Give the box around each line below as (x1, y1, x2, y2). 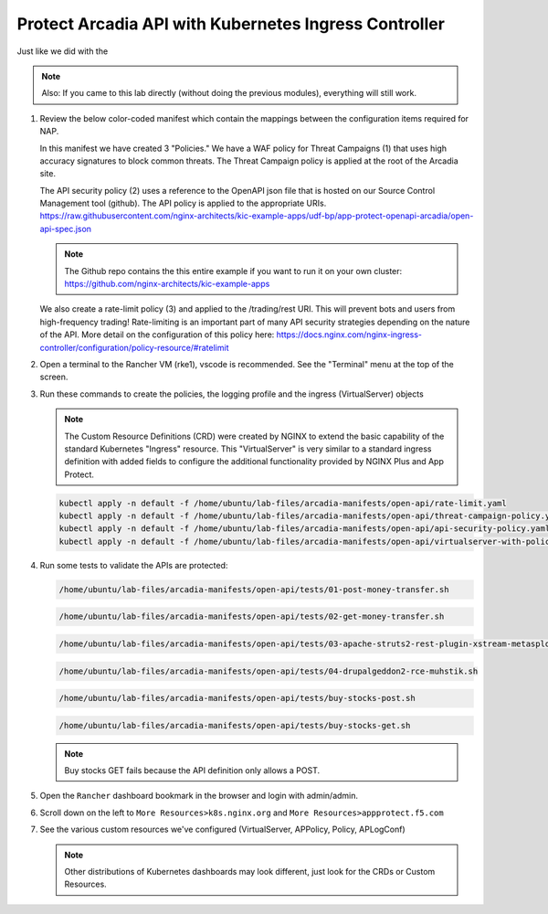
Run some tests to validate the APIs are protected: (39, 559, 228, 570)
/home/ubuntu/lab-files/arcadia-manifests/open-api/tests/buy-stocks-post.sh (58, 693, 416, 704)
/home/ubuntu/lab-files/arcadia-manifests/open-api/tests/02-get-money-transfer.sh (58, 611, 445, 622)
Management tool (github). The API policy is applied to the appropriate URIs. (39, 197, 327, 209)
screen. (39, 371, 68, 383)
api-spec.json (39, 223, 91, 234)
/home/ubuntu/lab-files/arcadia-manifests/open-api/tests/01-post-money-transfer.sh (58, 584, 449, 594)
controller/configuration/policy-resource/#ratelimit (39, 342, 229, 353)
